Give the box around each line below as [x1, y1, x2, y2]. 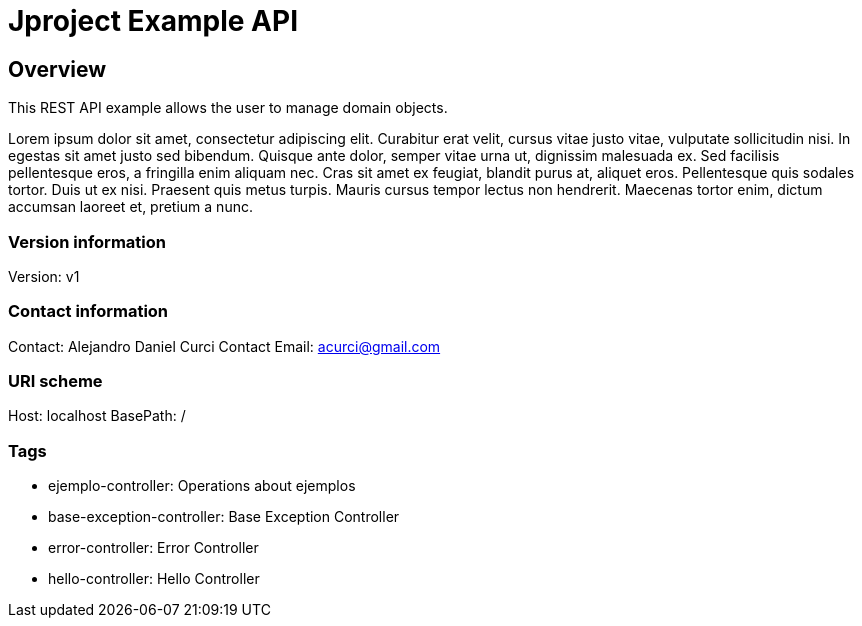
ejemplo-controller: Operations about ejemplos [48, 477, 356, 495]
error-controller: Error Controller [48, 539, 259, 557]
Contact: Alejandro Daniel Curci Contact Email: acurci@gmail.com [8, 337, 441, 355]
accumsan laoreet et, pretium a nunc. [8, 198, 253, 216]
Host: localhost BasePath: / [8, 407, 186, 425]
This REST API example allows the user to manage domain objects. [8, 99, 448, 117]
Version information [8, 231, 166, 252]
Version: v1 [8, 267, 80, 285]
